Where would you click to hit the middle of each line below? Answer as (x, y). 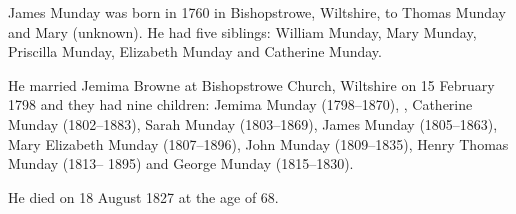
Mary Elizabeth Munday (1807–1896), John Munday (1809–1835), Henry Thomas (258, 143)
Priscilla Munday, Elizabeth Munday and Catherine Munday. (195, 51)
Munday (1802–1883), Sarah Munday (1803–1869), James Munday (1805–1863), (253, 123)
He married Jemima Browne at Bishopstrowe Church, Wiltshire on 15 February (251, 84)
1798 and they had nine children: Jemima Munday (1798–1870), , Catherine (240, 104)
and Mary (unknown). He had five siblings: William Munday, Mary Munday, (242, 31)
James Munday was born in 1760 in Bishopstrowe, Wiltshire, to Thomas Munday (257, 12)
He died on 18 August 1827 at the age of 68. (143, 196)
